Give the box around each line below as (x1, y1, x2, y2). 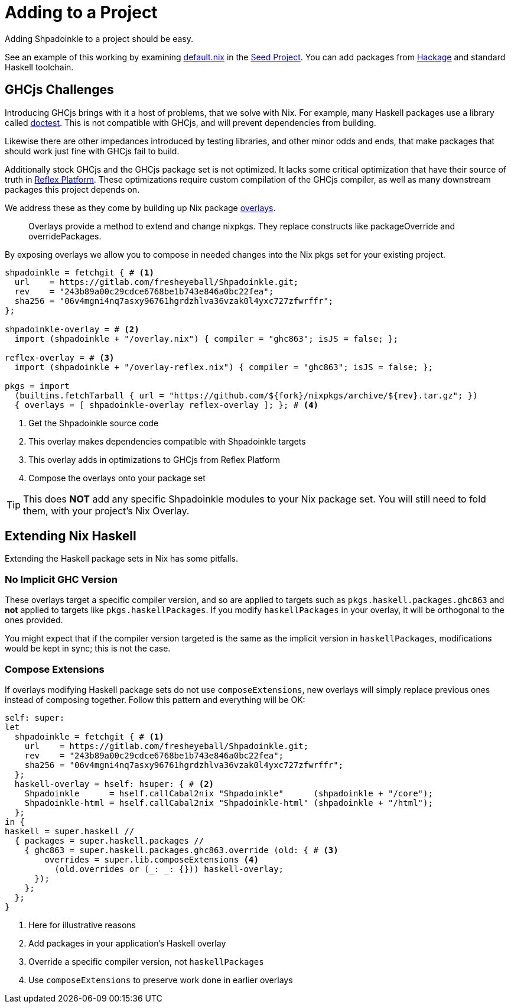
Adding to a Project (5, 2, 158, 22)
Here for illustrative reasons (28, 919, 136, 930)
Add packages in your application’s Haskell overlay (28, 938, 226, 948)
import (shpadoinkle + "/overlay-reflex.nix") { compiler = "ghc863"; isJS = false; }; (14, 362, 433, 372)
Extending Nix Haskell (5, 529, 136, 544)
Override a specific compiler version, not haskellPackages (28, 956, 264, 967)
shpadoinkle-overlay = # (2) (5, 324, 139, 334)
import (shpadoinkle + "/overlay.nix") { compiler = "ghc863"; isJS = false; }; (14, 333, 398, 343)
